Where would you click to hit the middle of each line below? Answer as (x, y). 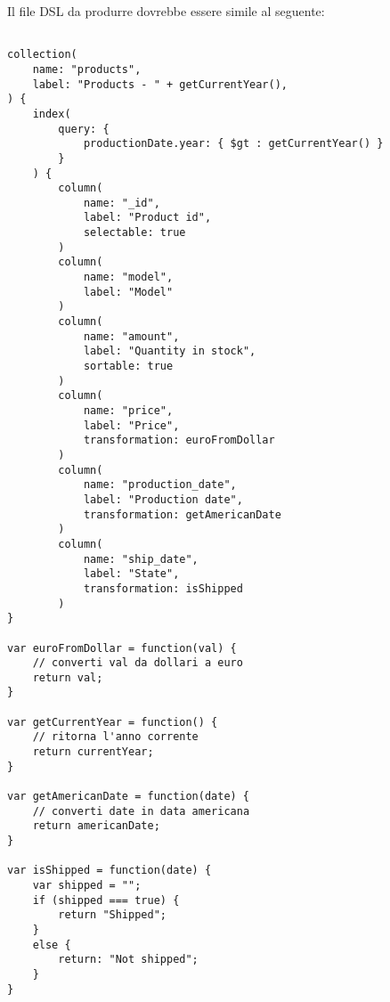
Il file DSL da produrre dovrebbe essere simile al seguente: (166, 11)
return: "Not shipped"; (128, 960)
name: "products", (87, 69)
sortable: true (128, 367)
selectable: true (134, 233)
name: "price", (128, 411)
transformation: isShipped (163, 588)
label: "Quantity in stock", (170, 351)
